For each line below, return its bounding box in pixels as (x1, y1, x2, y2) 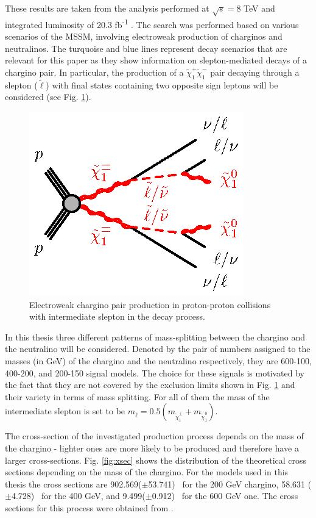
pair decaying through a (210, 65, 300, 78)
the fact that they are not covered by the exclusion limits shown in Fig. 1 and (5, 378, 295, 391)
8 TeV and (236, 2, 275, 14)
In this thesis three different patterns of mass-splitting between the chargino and (5, 330, 306, 343)
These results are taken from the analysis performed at (5, 2, 209, 14)
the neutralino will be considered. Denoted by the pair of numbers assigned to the (5, 342, 311, 355)
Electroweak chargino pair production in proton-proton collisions (29, 298, 271, 311)
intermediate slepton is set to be (5, 405, 125, 417)
